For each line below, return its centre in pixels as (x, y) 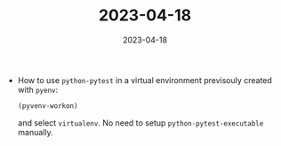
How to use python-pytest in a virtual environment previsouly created (145, 80)
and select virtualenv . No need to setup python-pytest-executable (140, 123)
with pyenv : (38, 89)
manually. (35, 132)
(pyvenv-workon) (48, 106)
